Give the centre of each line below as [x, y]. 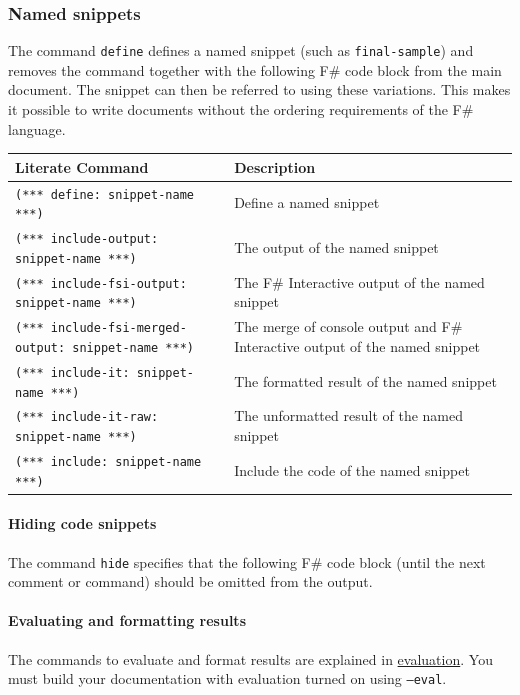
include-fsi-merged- [118, 328]
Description [275, 166]
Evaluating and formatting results [127, 620]
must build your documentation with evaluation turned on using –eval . [227, 678]
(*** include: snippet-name [108, 461]
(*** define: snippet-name [104, 194]
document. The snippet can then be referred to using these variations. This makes [259, 89]
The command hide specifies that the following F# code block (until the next [247, 561]
